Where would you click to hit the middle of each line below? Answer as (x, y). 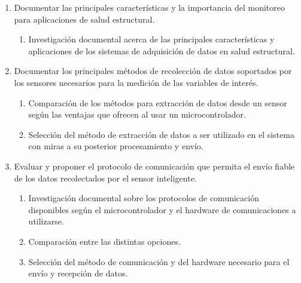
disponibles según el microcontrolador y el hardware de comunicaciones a (162, 209)
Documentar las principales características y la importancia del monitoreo (150, 7)
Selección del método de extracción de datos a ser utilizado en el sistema (162, 134)
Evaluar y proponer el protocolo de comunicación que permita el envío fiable (154, 166)
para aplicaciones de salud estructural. (84, 19)
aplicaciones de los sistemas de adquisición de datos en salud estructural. (162, 50)
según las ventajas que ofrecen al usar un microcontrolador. (137, 114)
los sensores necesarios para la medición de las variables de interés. (136, 82)
